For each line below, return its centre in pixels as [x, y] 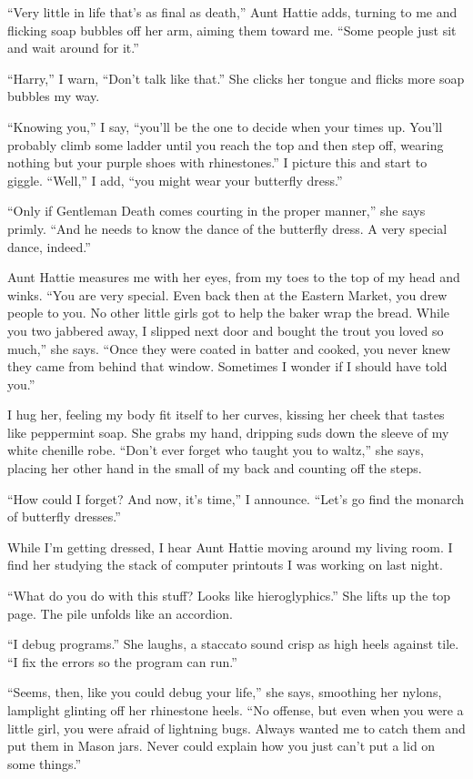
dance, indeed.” [49, 246]
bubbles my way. [54, 96]
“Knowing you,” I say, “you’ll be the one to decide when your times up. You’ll [225, 126]
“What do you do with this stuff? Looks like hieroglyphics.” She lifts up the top [229, 596]
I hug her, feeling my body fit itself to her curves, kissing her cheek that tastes [226, 415]
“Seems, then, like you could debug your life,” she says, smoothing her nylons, [225, 692]
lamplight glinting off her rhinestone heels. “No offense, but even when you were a [236, 710]
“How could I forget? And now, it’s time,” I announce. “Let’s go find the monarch [236, 498]
